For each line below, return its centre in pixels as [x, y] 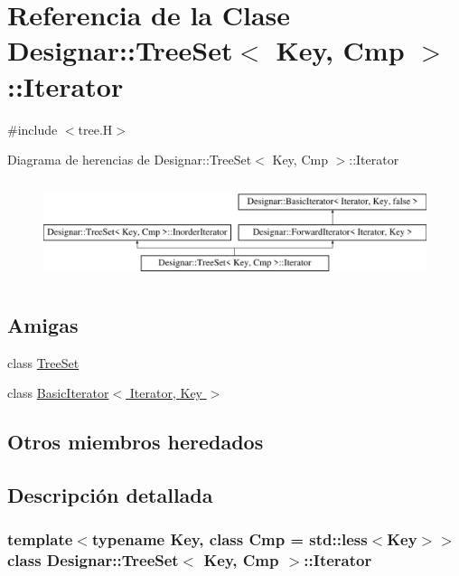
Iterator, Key [166, 393]
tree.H [95, 129]
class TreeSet [43, 362]
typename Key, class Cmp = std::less [229, 539]
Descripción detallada [110, 495]
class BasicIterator [58, 393]
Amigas [43, 324]
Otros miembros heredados [136, 442]
